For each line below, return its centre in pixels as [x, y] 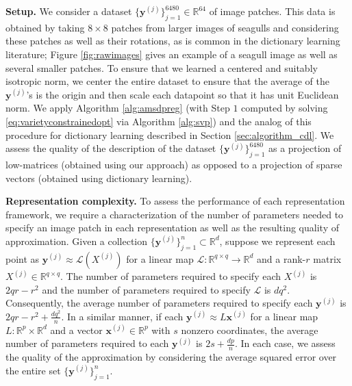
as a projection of [305, 148]
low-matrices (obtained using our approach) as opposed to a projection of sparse [174, 164]
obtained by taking [45, 27]
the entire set [33, 370]
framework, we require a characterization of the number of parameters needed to [175, 214]
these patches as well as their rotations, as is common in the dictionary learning [173, 41]
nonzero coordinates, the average [250, 330]
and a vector [76, 330]
